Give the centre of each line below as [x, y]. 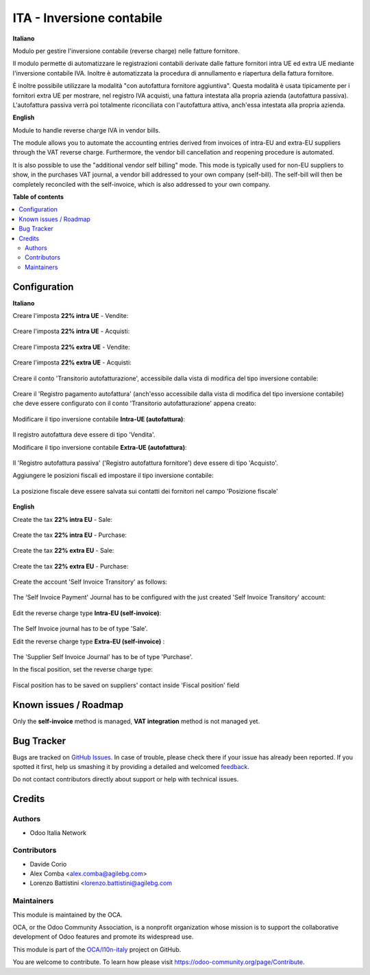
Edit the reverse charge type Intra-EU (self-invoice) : [87, 613]
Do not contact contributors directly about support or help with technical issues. [126, 779]
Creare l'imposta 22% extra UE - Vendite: [71, 347]
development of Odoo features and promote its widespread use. [103, 937]
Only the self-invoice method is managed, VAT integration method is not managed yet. [136, 721]
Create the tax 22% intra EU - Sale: [63, 519]
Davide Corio [48, 864]
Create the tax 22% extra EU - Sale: [63, 551]
